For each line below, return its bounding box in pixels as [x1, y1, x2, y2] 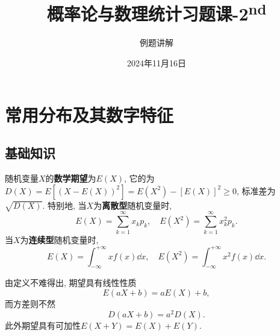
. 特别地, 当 [42, 198, 87, 211]
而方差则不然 [5, 297, 55, 309]
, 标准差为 [236, 184, 276, 197]
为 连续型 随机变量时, [20, 233, 99, 246]
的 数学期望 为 [45, 172, 96, 185]
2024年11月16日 [127, 57, 186, 69]
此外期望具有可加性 [5, 319, 81, 331]
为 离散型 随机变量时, [93, 198, 172, 211]
